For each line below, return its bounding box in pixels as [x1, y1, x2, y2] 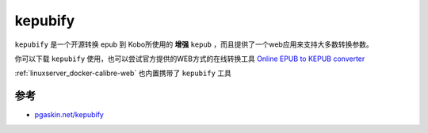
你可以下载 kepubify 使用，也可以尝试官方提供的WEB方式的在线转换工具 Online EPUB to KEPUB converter [14, 54, 365, 63]
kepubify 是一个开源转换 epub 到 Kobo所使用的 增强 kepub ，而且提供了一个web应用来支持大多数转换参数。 [14, 40, 373, 49]
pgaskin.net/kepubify [34, 110, 105, 120]
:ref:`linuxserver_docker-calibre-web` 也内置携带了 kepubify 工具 [14, 68, 231, 78]
